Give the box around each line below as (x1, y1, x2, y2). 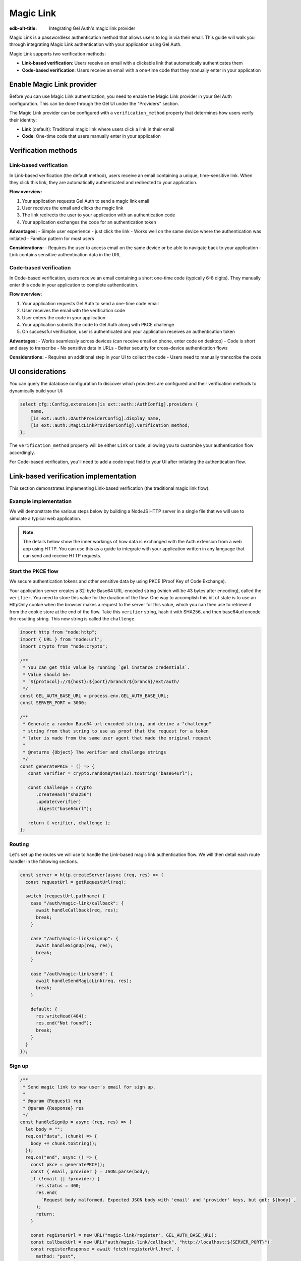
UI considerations (9, 367, 67, 376)
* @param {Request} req (23, 1098, 82, 1104)
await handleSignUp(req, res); (36, 943, 113, 948)
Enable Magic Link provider (9, 80, 97, 89)
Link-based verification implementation (9, 472, 137, 480)
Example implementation (9, 497, 72, 504)
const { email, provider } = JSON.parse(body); (30, 1169, 151, 1175)
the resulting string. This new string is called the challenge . (9, 616, 136, 622)
